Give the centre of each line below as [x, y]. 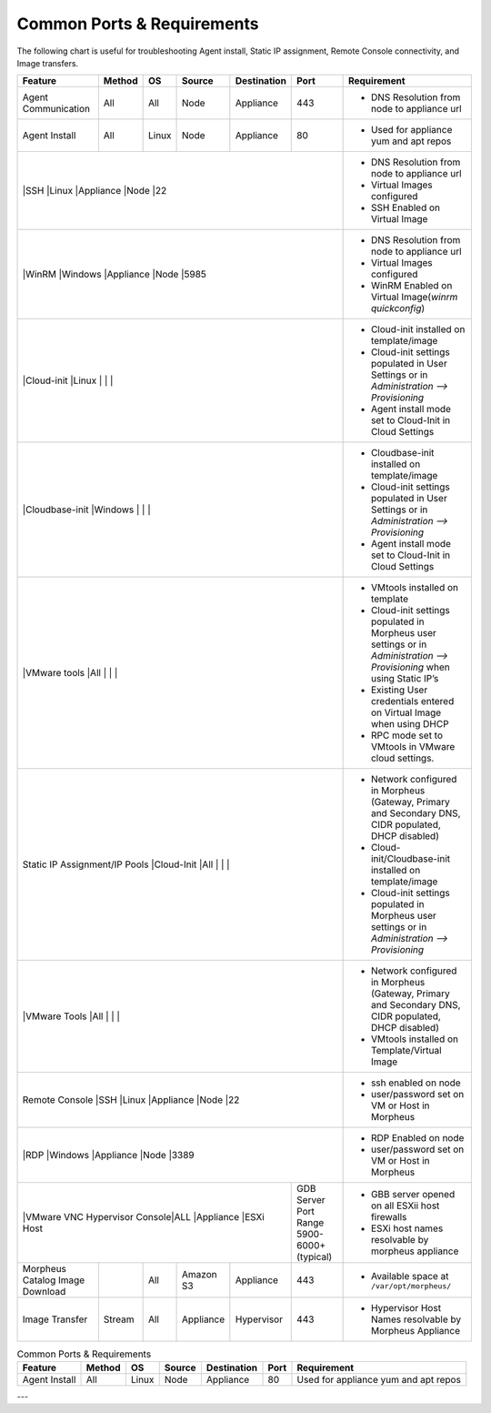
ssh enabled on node [416, 1083]
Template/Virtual [406, 1051]
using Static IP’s [405, 679]
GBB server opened [413, 1195]
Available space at [410, 1276]
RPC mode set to [407, 735]
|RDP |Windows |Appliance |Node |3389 [108, 1156]
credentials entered [412, 701]
